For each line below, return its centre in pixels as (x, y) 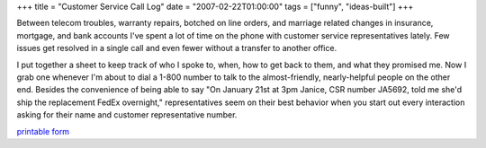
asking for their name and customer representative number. (127, 115)
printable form (43, 131)
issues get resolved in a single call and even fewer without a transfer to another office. (177, 48)
